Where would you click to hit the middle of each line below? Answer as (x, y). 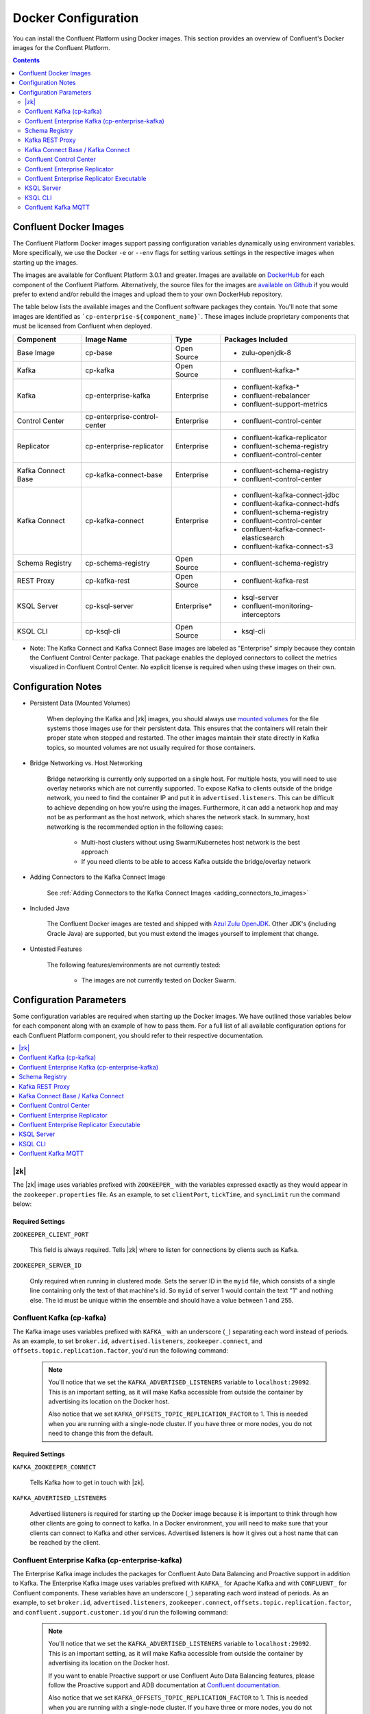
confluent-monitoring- (277, 605)
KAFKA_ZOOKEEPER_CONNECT (54, 1467)
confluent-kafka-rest (275, 581)
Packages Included (256, 339)
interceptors (261, 614)
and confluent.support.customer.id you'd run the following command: (120, 1612)
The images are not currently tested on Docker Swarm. (159, 980)
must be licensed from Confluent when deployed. (83, 326)
